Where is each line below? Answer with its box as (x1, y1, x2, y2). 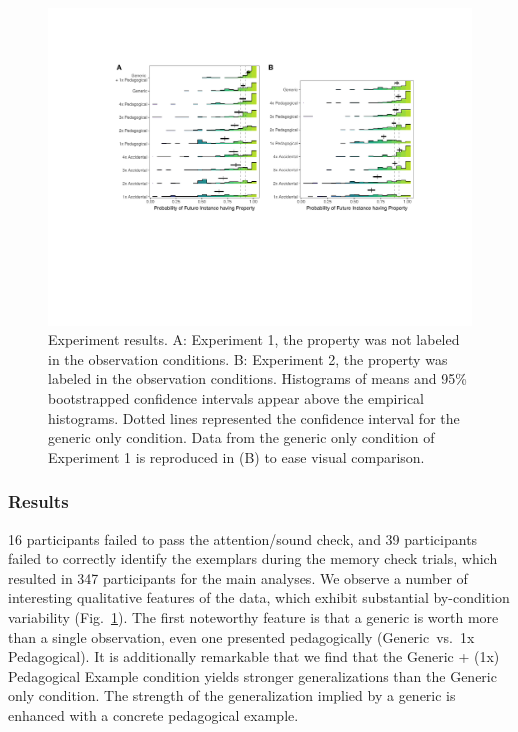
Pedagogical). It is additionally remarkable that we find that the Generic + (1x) (8, 646, 500, 667)
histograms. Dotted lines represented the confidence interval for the (48, 407, 460, 428)
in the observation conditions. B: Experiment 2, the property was (48, 348, 448, 369)
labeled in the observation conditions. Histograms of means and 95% (48, 368, 467, 389)
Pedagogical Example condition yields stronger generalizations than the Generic (8, 665, 497, 686)
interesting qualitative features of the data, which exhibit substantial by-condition (8, 587, 510, 608)
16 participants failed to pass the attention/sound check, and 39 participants (8, 528, 478, 549)
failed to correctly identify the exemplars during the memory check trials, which (8, 548, 498, 569)
